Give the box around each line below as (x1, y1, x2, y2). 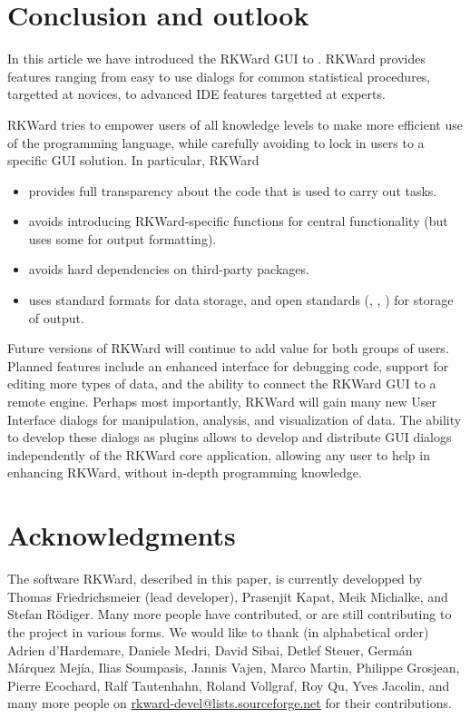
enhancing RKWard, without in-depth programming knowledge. (7, 463, 362, 482)
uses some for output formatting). (28, 229, 217, 248)
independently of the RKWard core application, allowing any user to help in (7, 445, 430, 464)
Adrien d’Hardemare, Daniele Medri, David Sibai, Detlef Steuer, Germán (7, 640, 413, 659)
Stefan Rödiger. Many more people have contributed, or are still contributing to (7, 605, 452, 624)
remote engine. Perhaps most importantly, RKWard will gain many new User (7, 392, 436, 411)
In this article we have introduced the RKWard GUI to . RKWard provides (7, 49, 426, 68)
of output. (28, 308, 84, 327)
